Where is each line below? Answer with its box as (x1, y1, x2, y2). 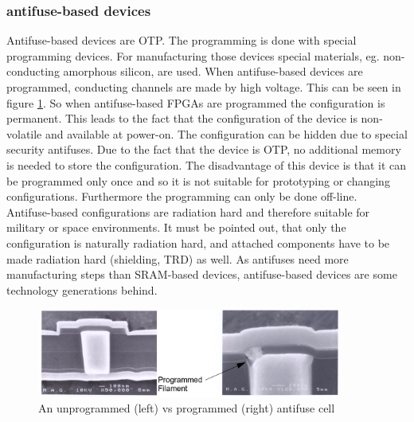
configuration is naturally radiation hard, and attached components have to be (6, 234, 390, 251)
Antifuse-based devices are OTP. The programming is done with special (6, 32, 357, 49)
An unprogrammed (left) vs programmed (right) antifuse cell (38, 400, 335, 416)
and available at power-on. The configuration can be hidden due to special (45, 125, 408, 142)
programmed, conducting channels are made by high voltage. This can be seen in (6, 79, 401, 95)
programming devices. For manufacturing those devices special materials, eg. (6, 47, 380, 64)
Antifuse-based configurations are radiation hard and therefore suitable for (6, 203, 370, 220)
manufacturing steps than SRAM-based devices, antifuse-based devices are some (6, 266, 397, 283)
